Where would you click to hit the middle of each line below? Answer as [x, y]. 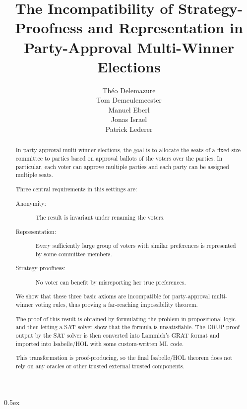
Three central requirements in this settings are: [76, 189]
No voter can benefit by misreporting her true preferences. [111, 282]
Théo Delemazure [129, 90]
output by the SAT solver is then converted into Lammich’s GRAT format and [118, 335]
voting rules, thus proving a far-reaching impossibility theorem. [116, 305]
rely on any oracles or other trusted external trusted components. [100, 366]
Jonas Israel [129, 119]
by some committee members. [74, 254]
